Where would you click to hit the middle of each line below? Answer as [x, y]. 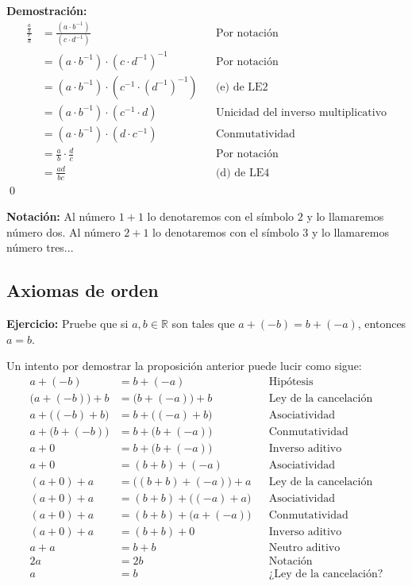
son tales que [203, 324]
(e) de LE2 [242, 87]
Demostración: [47, 10]
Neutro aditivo [304, 548]
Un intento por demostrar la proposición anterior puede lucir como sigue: [184, 366]
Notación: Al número [61, 216]
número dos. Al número [64, 231]
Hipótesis [291, 382]
